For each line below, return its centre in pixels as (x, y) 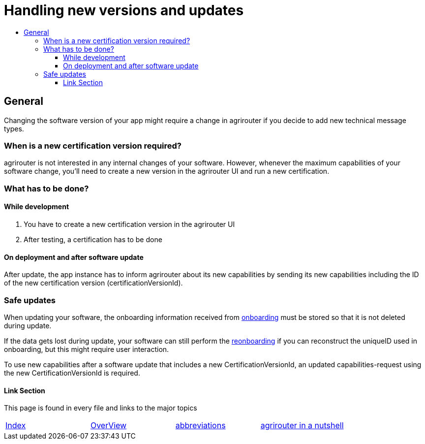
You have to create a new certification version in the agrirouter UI (129, 224)
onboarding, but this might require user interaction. (87, 349)
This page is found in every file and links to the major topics (101, 408)
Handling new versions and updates (124, 10)
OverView (108, 426)
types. (14, 128)
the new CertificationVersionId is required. (72, 373)
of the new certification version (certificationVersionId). (93, 283)
